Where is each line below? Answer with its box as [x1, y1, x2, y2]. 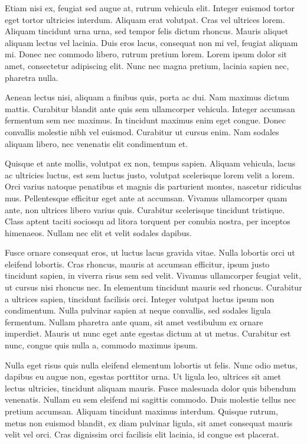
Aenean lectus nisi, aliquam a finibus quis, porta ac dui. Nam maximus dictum [5, 91, 289, 103]
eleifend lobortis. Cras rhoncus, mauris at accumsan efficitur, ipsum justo [5, 257, 270, 270]
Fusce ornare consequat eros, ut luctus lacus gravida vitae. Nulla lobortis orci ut [5, 246, 295, 259]
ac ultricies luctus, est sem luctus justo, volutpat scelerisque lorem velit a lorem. [5, 168, 295, 181]
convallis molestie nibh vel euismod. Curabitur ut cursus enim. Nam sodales [5, 125, 279, 138]
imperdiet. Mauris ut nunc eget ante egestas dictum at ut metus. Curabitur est [5, 327, 291, 339]
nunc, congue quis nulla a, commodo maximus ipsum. [5, 339, 198, 351]
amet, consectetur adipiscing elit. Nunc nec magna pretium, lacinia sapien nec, [5, 59, 289, 71]
